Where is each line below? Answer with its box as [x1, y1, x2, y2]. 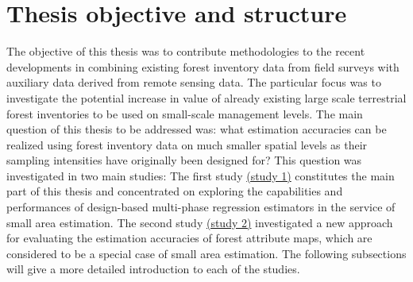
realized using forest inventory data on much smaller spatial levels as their [6, 136, 368, 153]
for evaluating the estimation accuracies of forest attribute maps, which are [6, 230, 372, 246]
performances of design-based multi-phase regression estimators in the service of [6, 199, 396, 215]
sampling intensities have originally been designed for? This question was [6, 152, 362, 168]
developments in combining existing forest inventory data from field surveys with [6, 58, 399, 75]
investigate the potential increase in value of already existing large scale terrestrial [6, 89, 407, 106]
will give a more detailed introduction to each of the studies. [6, 261, 300, 277]
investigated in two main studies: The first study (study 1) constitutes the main [6, 167, 395, 183]
